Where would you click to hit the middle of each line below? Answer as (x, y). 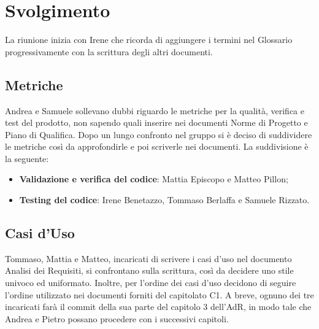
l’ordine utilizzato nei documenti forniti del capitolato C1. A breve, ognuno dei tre (159, 294)
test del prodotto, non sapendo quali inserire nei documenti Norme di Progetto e (156, 122)
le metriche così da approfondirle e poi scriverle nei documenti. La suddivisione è (157, 146)
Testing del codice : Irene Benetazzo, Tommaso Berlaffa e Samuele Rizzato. (164, 200)
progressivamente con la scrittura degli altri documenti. (109, 51)
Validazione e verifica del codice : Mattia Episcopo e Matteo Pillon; (154, 179)
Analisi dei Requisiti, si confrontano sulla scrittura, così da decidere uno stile (149, 270)
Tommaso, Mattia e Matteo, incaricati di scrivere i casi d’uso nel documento (148, 258)
